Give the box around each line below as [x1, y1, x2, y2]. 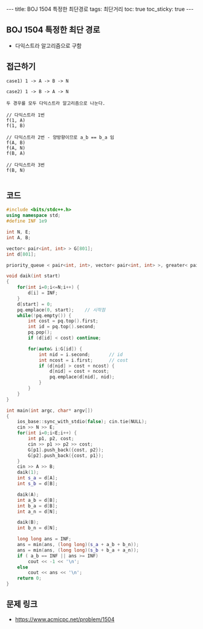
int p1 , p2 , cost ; [28, 436, 74, 442]
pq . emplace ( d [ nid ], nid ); [49, 374, 115, 380]
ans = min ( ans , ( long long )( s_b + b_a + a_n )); [17, 547, 139, 553]
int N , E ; [6, 229, 31, 235]
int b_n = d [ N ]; [17, 525, 59, 531]
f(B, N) [6, 167, 26, 173]
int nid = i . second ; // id [38, 351, 123, 358]
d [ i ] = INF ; [28, 290, 59, 296]
